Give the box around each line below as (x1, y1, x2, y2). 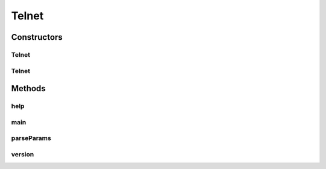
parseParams (11, 134, 51, 142)
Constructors (11, 32, 63, 42)
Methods (11, 83, 46, 94)
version (11, 150, 34, 158)
